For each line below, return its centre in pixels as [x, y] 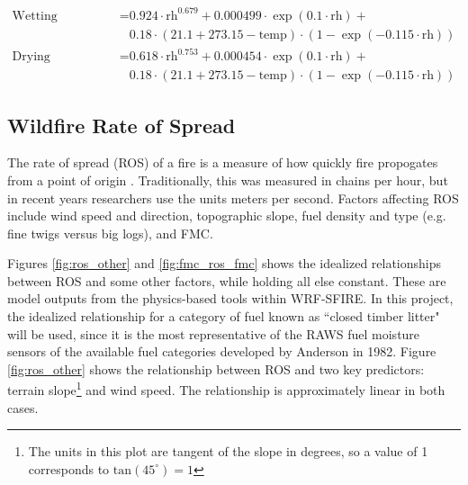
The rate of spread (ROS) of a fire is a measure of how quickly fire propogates [223, 162]
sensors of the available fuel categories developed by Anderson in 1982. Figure [222, 351]
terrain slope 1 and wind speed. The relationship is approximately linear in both [226, 389]
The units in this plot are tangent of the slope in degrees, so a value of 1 [228, 451]
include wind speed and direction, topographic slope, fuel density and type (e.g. [227, 216]
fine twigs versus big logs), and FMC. [110, 233]
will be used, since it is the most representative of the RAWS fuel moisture [214, 333]
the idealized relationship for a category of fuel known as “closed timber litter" [224, 316]
